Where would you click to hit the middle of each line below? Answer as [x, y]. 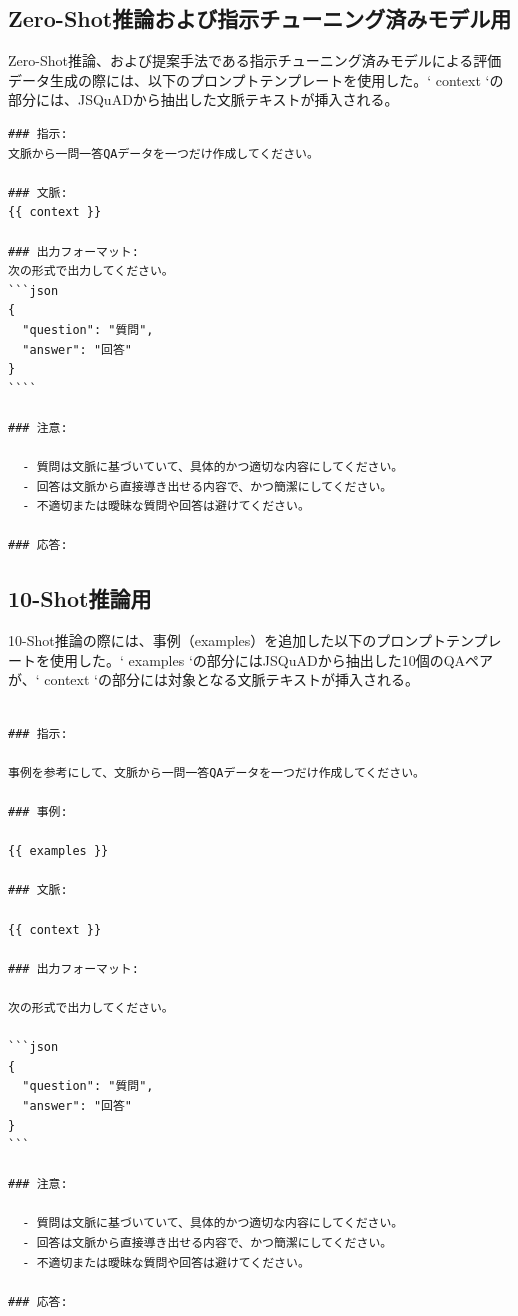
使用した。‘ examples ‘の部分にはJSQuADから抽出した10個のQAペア [271, 659]
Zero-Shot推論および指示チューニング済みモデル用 [260, 18]
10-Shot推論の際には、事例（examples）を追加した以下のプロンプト [227, 640]
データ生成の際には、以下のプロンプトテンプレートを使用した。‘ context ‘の [256, 79]
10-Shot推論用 [80, 598]
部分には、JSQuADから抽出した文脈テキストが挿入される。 [203, 99]
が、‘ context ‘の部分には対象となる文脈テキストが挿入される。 [214, 679]
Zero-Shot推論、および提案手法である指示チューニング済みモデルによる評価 [255, 60]
